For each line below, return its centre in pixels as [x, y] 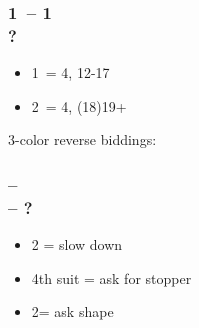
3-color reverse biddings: [82, 139]
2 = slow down [77, 244]
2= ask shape [72, 311]
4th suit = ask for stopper [111, 277]
